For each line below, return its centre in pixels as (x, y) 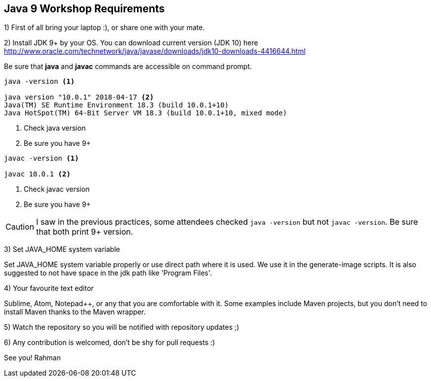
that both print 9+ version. (85, 232)
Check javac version (57, 189)
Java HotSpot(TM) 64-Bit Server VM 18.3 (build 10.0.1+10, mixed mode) (146, 113)
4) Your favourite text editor (49, 288)
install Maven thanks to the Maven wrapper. (75, 312)
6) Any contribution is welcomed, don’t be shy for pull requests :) (110, 343)
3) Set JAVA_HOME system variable (62, 249)
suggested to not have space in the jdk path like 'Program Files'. (108, 273)
